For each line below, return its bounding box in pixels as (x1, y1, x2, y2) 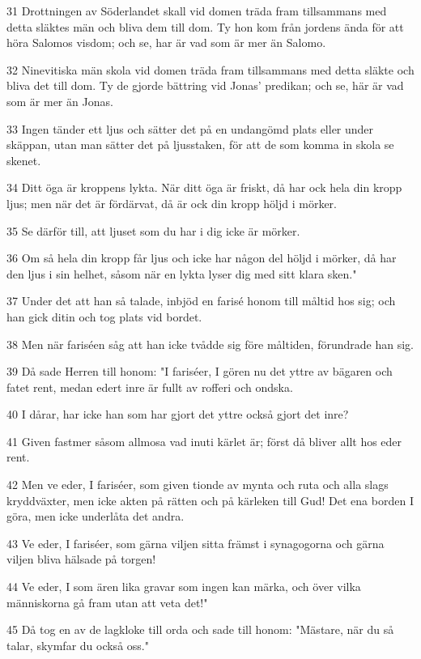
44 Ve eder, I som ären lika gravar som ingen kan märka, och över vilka (6, 578, 361, 595)
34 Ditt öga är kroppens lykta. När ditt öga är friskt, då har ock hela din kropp (6, 179, 402, 196)
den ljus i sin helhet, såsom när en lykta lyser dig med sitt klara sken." (6, 265, 357, 282)
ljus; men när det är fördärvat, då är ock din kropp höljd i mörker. (6, 194, 338, 211)
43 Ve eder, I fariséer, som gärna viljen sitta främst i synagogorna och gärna (6, 534, 385, 551)
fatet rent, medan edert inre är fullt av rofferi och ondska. (6, 378, 293, 395)
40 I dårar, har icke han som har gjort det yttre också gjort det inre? (6, 406, 349, 423)
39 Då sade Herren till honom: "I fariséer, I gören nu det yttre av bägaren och (6, 363, 393, 380)
